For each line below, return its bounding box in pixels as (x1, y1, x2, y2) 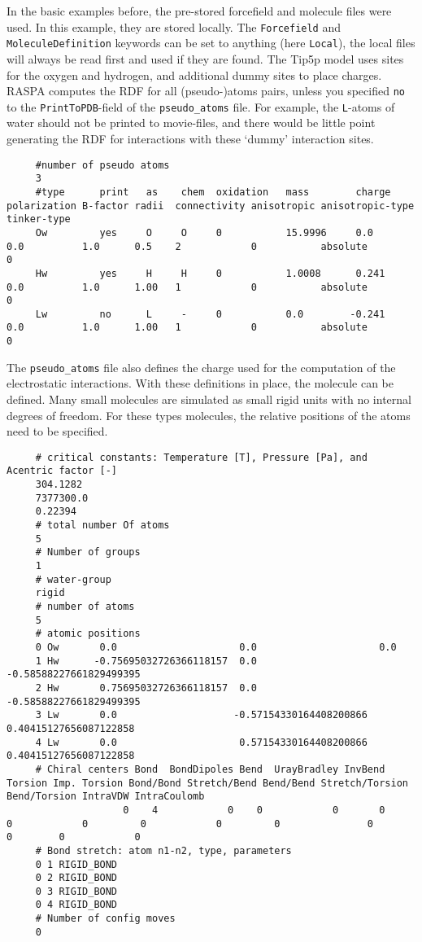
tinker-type (7, 213, 71, 226)
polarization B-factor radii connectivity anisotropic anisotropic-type (7, 199, 415, 212)
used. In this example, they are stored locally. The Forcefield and (7, 18, 342, 35)
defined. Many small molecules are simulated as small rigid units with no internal (7, 391, 411, 408)
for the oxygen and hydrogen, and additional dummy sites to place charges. (7, 66, 382, 83)
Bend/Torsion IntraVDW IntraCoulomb (7, 791, 205, 803)
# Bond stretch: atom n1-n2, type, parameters (35, 844, 292, 857)
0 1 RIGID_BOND (35, 858, 118, 870)
